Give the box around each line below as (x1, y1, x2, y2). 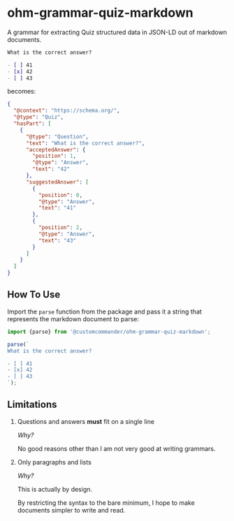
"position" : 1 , (32, 152, 77, 160)
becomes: (7, 87, 36, 96)
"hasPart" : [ (13, 120, 52, 127)
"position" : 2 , (38, 224, 82, 231)
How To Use (7, 288, 61, 301)
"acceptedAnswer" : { (25, 146, 86, 153)
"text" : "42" (32, 166, 71, 173)
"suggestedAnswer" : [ (25, 178, 89, 186)
